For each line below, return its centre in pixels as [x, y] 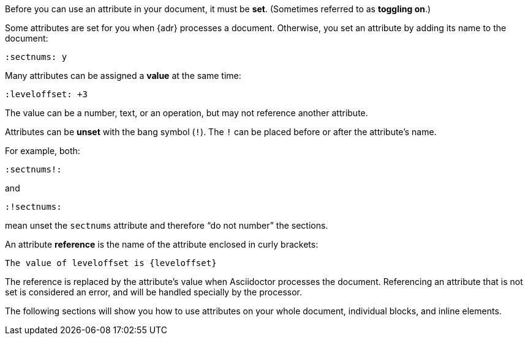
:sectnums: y [36, 57]
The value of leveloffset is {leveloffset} [111, 263]
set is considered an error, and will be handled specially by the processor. [153, 292]
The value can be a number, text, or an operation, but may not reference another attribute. [187, 113]
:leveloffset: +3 [46, 94]
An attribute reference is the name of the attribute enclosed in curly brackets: [162, 244]
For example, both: [43, 151]
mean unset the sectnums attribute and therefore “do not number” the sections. [167, 225]
